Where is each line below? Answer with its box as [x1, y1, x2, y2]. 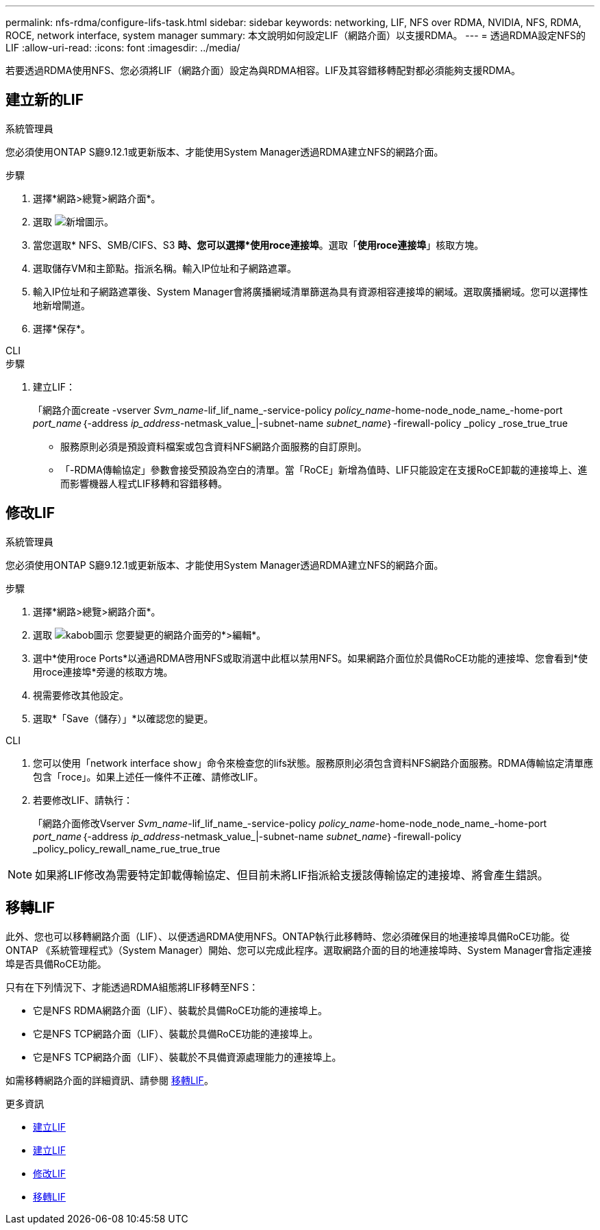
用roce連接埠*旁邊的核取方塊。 [33, 665, 173, 678]
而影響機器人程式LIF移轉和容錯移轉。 [60, 477, 227, 489]
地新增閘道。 [33, 299, 90, 311]
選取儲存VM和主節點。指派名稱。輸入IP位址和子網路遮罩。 [33, 262, 297, 274]
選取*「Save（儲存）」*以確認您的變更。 [33, 712, 214, 724]
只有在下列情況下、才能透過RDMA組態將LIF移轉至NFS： [5, 981, 259, 993]
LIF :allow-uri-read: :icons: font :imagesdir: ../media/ [5, 42, 240, 53]
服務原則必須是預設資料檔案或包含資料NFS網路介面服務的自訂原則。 [60, 440, 367, 452]
